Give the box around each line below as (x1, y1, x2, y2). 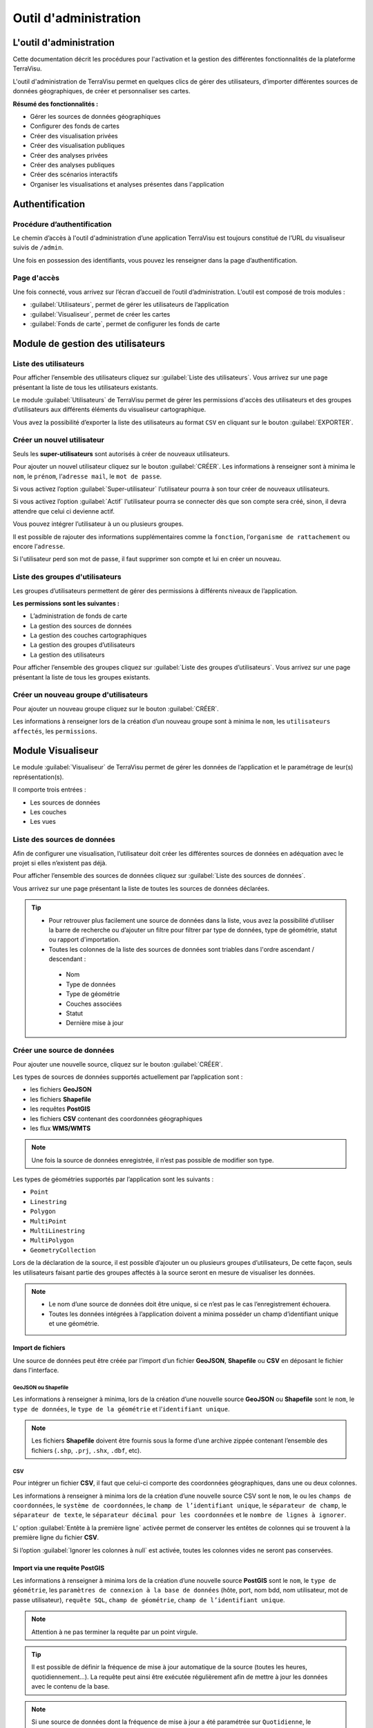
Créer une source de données (12, 1046, 115, 1055)
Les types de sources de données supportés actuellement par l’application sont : (12, 1072, 243, 1081)
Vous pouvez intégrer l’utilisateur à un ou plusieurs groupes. (12, 520, 184, 528)
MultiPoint (30, 1217, 67, 1225)
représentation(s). (12, 773, 64, 781)
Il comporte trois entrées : (12, 785, 86, 794)
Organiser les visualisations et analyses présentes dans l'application (30, 180, 224, 188)
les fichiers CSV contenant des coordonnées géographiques (30, 1114, 203, 1123)
